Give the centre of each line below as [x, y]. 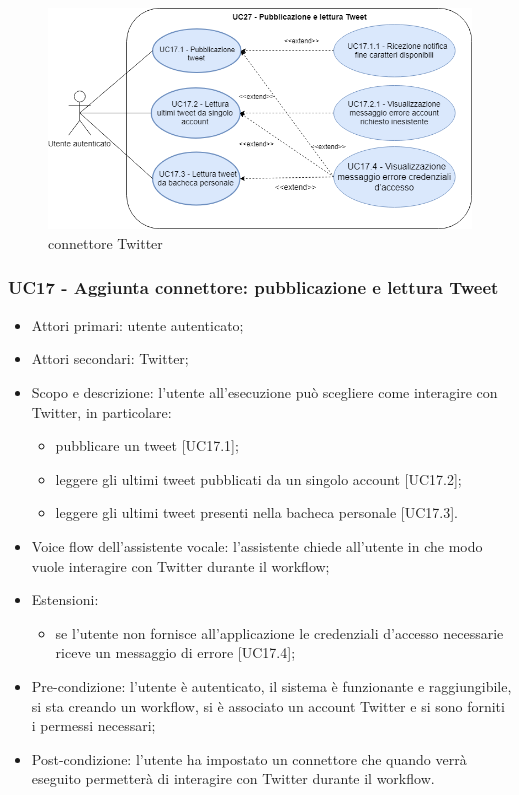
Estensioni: [65, 599]
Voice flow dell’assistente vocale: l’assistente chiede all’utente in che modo [257, 545]
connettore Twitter [105, 242]
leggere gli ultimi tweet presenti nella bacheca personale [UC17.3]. [256, 512]
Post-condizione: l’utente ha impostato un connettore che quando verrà [249, 758]
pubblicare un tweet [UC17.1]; [147, 445]
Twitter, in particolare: [101, 411]
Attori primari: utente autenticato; [137, 324]
